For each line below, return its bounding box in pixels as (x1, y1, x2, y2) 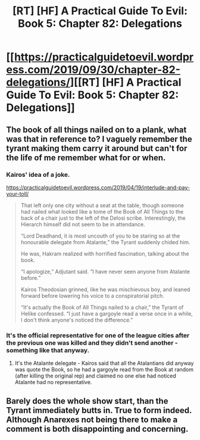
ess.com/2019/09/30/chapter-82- (6, 63, 180, 77)
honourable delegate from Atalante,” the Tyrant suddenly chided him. (20, 238, 190, 245)
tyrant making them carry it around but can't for (6, 143, 187, 153)
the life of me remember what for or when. (6, 152, 166, 163)
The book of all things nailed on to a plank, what (6, 124, 187, 135)
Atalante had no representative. (14, 379, 92, 386)
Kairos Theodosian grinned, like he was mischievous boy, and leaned (20, 286, 190, 293)
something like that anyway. (6, 346, 90, 354)
